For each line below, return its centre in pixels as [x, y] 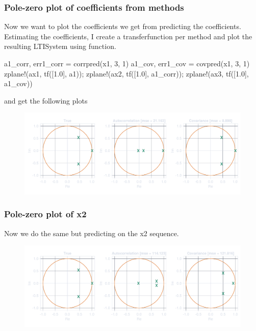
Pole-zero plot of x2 [45, 214]
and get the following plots [46, 100]
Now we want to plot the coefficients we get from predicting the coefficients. [123, 26]
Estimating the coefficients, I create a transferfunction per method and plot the [128, 36]
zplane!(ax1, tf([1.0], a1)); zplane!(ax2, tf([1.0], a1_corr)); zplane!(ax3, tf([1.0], [126, 73]
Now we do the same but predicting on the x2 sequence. [92, 233]
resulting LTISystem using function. [60, 46]
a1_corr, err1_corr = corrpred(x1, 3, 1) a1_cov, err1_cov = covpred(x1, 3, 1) [127, 63]
